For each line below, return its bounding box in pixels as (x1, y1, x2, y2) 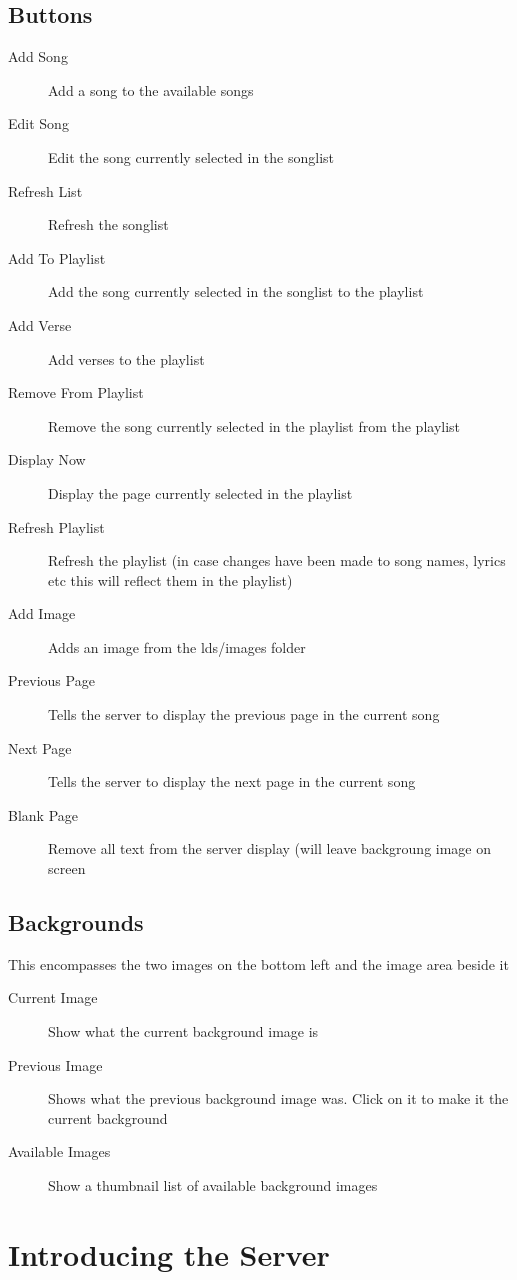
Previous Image (8, 1054, 103, 1075)
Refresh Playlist (8, 516, 105, 537)
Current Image (8, 987, 98, 1008)
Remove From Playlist (8, 382, 144, 403)
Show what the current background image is (48, 1021, 319, 1042)
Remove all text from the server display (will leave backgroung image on (48, 838, 492, 859)
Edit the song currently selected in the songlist (48, 146, 335, 167)
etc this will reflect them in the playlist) (48, 569, 293, 590)
